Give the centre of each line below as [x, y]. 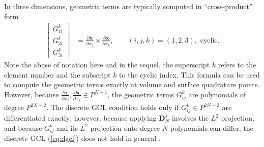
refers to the [237, 65]
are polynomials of [217, 94]
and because [23, 127]
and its [67, 127]
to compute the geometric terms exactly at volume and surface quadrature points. [132, 84]
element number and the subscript [57, 74]
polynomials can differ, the [212, 127]
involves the [190, 118]
